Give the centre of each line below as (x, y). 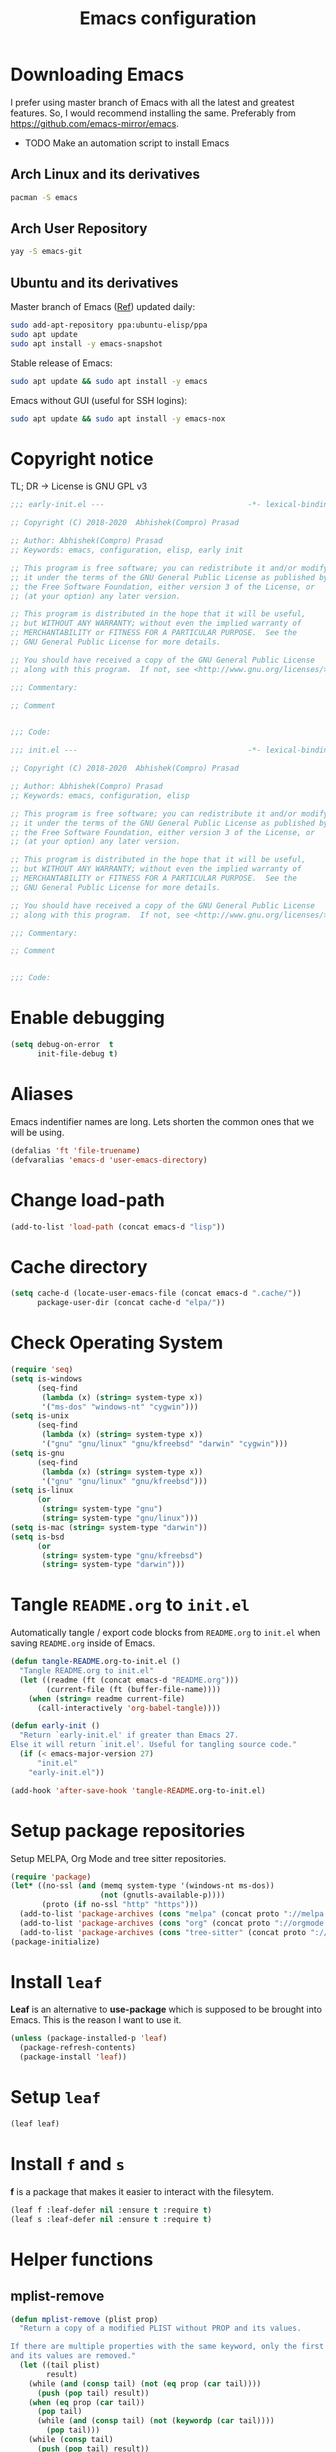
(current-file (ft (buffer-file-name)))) (134, 1689)
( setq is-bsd (37, 1537)
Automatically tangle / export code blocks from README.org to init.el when (165, 1633)
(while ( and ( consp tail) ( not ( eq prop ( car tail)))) (145, 2383)
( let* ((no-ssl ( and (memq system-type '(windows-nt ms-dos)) (142, 1886)
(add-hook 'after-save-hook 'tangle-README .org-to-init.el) (138, 1790)
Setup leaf (56, 2097)
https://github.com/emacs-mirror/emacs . (95, 123)
